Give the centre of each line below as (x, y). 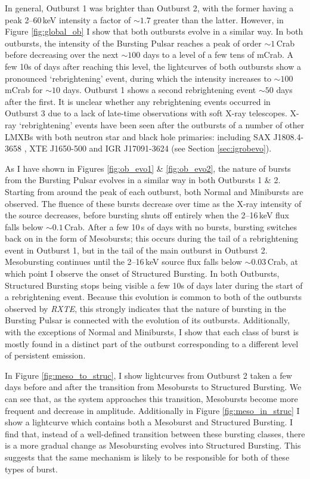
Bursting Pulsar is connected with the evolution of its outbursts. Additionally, (147, 320)
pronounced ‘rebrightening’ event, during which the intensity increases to (138, 78)
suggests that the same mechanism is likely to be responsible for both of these (147, 457)
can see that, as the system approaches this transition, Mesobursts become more (151, 398)
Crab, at (283, 262)
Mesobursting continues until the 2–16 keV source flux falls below (123, 262)
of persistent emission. (45, 355)
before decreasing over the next (62, 55)
